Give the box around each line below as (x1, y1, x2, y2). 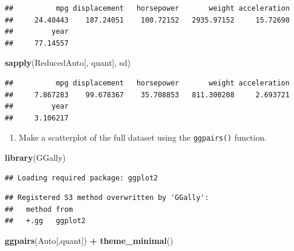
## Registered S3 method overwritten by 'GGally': (5, 193, 209, 202)
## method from (5, 205, 73, 214)
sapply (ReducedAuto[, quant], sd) (5, 56, 131, 69)
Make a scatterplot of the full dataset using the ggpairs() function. (18, 131, 267, 144)
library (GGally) (5, 151, 66, 163)
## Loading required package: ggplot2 (5, 173, 158, 182)
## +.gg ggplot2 (5, 217, 86, 225)
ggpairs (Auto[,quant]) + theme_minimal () (5, 234, 173, 246)
